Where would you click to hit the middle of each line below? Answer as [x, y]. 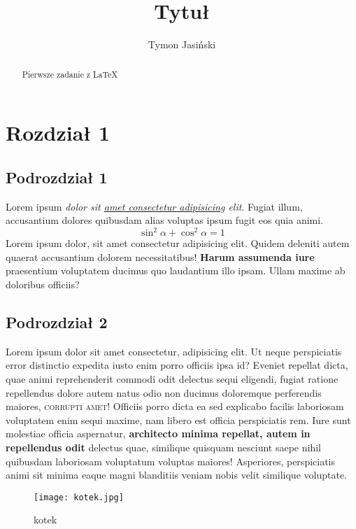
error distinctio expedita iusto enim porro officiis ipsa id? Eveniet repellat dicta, [177, 365]
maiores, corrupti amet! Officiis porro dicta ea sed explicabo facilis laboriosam [175, 406]
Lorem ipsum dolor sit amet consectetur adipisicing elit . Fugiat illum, [154, 206]
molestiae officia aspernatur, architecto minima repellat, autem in [158, 433]
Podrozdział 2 [57, 322]
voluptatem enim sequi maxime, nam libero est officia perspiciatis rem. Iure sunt [178, 419]
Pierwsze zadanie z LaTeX [70, 74]
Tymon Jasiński [182, 44]
